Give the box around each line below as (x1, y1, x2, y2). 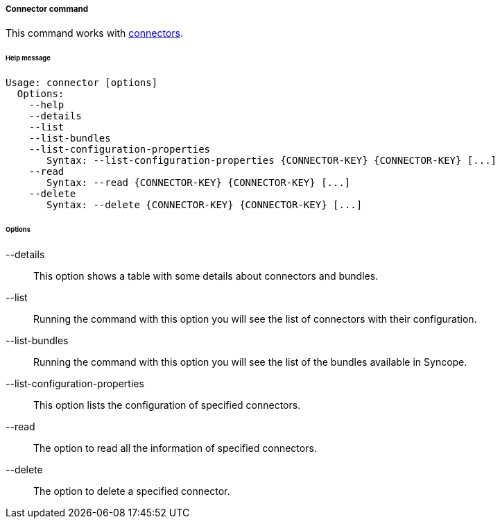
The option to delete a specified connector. (33, 484, 230, 497)
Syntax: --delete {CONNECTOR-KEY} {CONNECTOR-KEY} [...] (46, 199, 363, 211)
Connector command (6, 4, 89, 14)
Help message (6, 54, 51, 62)
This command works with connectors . (6, 27, 183, 40)
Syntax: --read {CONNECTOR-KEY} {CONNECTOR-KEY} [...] (46, 177, 351, 189)
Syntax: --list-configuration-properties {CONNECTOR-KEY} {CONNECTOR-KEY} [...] (46, 155, 497, 167)
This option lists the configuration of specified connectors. (33, 398, 301, 411)
